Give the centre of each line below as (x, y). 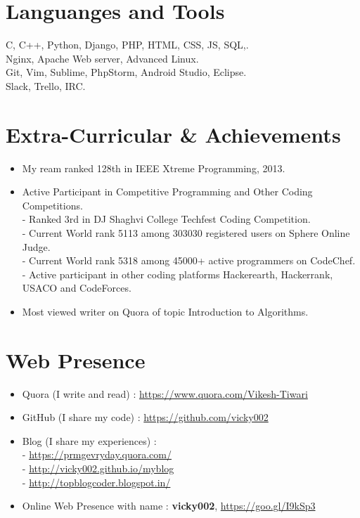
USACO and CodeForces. (77, 288)
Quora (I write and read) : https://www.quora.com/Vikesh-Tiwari (165, 393)
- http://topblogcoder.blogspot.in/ (96, 482)
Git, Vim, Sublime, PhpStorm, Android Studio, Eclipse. (126, 72)
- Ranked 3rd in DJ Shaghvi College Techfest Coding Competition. (166, 219)
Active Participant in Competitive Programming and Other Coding (167, 192)
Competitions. (52, 205)
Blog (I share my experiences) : (89, 440)
